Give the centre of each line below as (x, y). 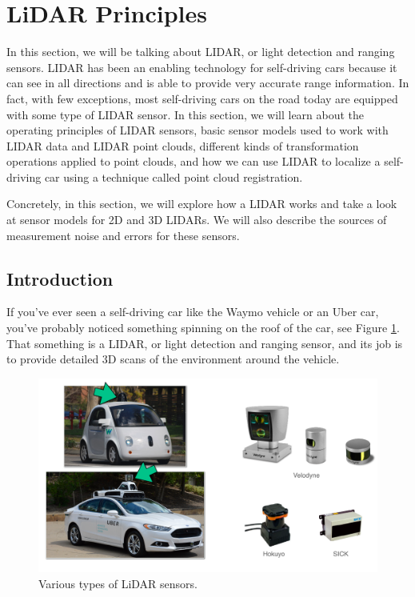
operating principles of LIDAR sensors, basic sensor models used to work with (198, 130)
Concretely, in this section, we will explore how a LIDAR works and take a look (202, 204)
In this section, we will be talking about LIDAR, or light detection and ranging (201, 52)
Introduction (60, 278)
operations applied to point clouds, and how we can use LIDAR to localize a (194, 161)
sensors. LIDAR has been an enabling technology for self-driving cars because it (202, 67)
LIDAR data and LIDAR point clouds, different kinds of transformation (183, 145)
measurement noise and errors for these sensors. (123, 235)
